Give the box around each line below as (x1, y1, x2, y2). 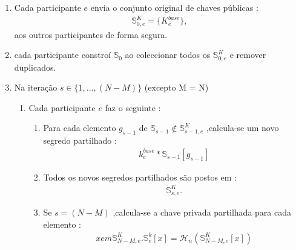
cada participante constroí (14, 48, 111, 61)
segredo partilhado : (43, 134, 117, 147)
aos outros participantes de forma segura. (14, 28, 168, 40)
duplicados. (14, 60, 56, 73)
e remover (229, 48, 266, 61)
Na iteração (14, 81, 58, 94)
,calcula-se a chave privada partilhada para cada (113, 206, 291, 219)
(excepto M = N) (144, 81, 209, 94)
